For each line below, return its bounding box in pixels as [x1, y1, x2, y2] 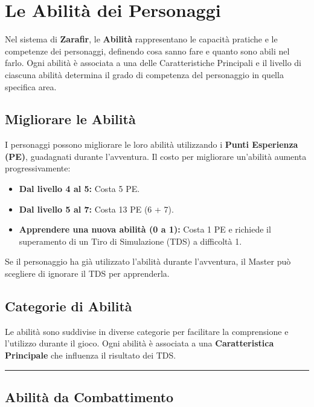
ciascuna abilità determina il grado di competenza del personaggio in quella [5, 68, 284, 81]
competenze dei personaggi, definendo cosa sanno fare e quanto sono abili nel [5, 44, 290, 57]
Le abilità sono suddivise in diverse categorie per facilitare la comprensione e [5, 325, 289, 337]
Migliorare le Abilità [5, 110, 136, 128]
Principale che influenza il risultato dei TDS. [5, 349, 176, 362]
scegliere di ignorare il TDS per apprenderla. [5, 267, 170, 280]
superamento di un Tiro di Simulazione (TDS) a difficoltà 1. [19, 234, 242, 247]
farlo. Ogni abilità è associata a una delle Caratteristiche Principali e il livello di [5, 56, 301, 69]
